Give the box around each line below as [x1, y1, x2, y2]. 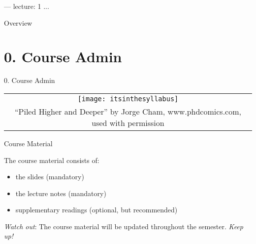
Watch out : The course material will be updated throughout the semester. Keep [4, 221, 243, 231]
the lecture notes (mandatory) [15, 188, 106, 198]
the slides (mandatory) [15, 171, 84, 182]
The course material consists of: [4, 155, 99, 165]
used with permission [92, 117, 164, 128]
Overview [4, 17, 32, 28]
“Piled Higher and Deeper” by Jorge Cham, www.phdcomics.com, [15, 105, 241, 117]
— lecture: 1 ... [4, 1, 49, 11]
